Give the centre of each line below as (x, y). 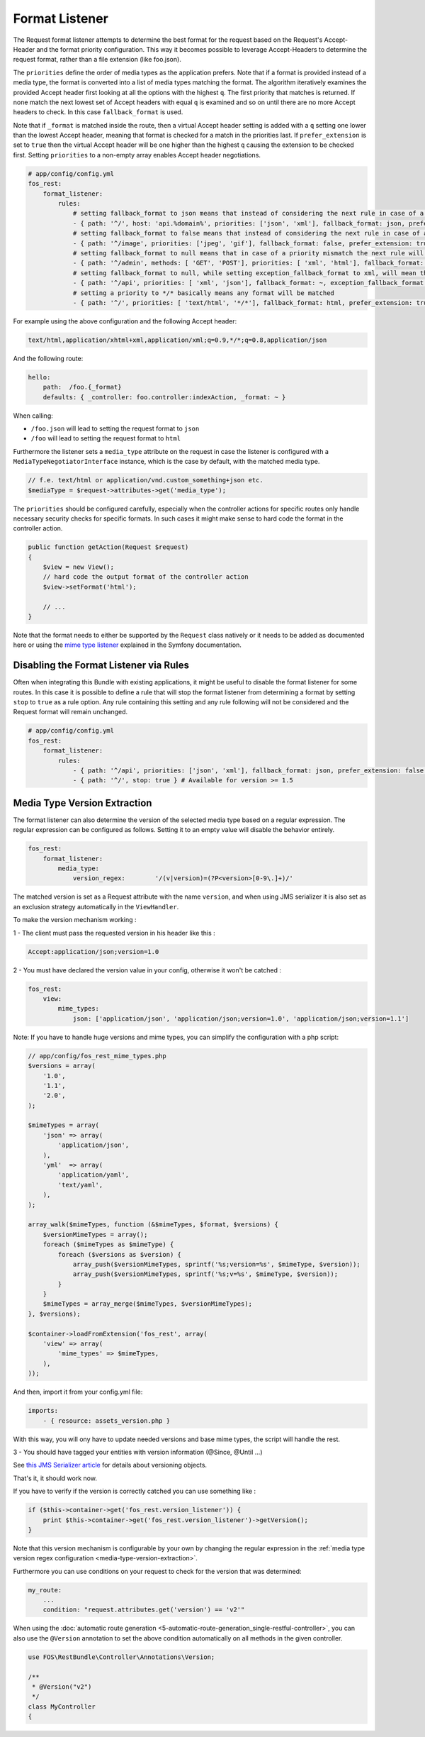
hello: (39, 377)
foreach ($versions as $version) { (120, 1254)
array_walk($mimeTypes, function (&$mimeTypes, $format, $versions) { (153, 1225)
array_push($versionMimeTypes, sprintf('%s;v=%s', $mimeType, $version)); (205, 1274)
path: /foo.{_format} (82, 387)
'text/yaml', (80, 1185)
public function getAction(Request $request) (108, 547)
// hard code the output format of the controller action (146, 577)
